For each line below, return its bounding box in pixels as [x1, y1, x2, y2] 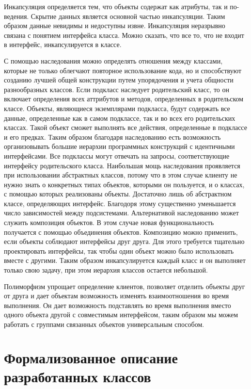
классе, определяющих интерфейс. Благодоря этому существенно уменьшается [4, 198, 236, 208]
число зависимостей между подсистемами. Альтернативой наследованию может [4, 208, 239, 218]
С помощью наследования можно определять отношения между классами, [4, 55, 223, 65]
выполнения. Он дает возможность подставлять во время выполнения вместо [4, 300, 231, 310]
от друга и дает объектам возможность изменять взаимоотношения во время [4, 291, 229, 301]
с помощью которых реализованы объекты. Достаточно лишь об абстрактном [4, 189, 232, 199]
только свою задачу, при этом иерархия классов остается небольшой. [4, 265, 208, 275]
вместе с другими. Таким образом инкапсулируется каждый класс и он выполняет [4, 255, 246, 265]
